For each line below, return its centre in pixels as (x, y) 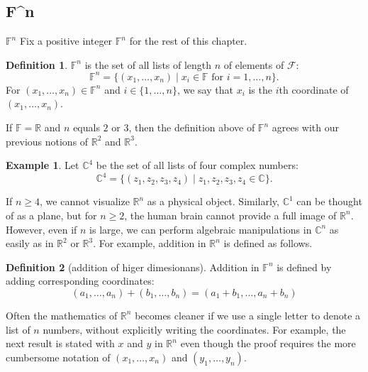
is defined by (304, 267)
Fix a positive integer (66, 41)
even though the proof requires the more (268, 343)
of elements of (254, 64)
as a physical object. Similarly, (213, 201)
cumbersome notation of (58, 357)
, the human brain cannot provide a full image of (230, 215)
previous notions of (47, 141)
